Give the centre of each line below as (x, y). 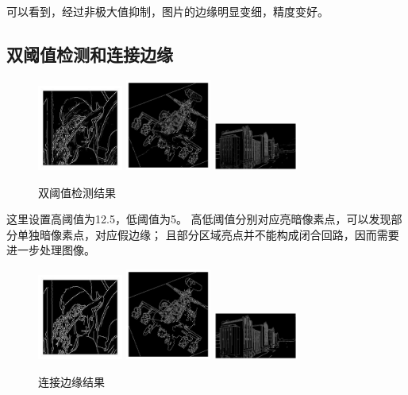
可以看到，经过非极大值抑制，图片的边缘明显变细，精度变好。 (167, 11)
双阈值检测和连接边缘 (90, 54)
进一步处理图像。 (51, 250)
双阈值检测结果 (77, 192)
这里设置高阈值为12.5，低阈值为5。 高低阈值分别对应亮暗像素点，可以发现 (199, 219)
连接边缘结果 (71, 381)
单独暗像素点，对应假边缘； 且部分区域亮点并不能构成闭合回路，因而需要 (208, 234)
